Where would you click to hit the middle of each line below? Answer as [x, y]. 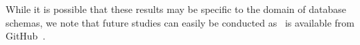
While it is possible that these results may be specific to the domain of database [176, 9]
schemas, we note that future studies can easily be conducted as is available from [180, 22]
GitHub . [26, 36]
